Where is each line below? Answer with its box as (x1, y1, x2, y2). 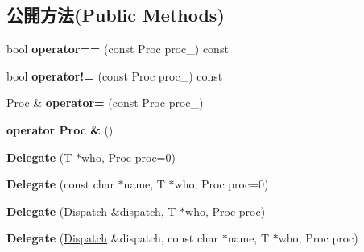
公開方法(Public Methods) (6, 2, 225, 27)
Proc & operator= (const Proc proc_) (6, 94, 204, 111)
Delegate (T (6, 148, 72, 165)
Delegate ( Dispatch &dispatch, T (6, 202, 176, 219)
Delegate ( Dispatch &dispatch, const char (6, 229, 219, 246)
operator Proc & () (6, 121, 114, 138)
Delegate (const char (6, 176, 114, 192)
